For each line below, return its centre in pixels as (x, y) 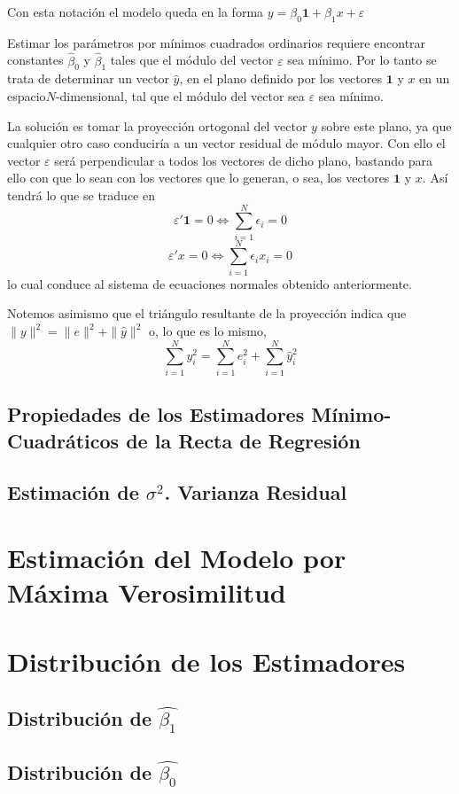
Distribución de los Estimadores (206, 662)
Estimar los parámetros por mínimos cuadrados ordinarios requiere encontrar (217, 42)
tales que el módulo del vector (192, 60)
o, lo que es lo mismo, (208, 331)
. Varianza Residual (256, 492)
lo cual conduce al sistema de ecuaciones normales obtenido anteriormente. (210, 283)
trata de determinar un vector (88, 78)
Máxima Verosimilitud (147, 592)
